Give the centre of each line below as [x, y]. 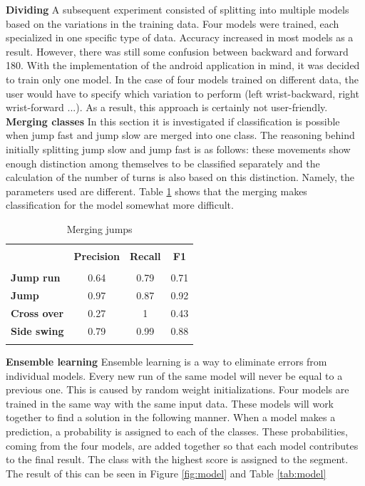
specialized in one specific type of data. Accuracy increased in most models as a [180, 37]
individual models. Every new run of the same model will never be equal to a [174, 375]
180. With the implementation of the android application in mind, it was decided [183, 65]
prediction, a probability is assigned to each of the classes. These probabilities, [177, 431]
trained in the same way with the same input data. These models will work [170, 403]
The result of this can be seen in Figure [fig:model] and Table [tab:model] [166, 473]
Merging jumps [99, 228]
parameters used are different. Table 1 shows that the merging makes [156, 191]
